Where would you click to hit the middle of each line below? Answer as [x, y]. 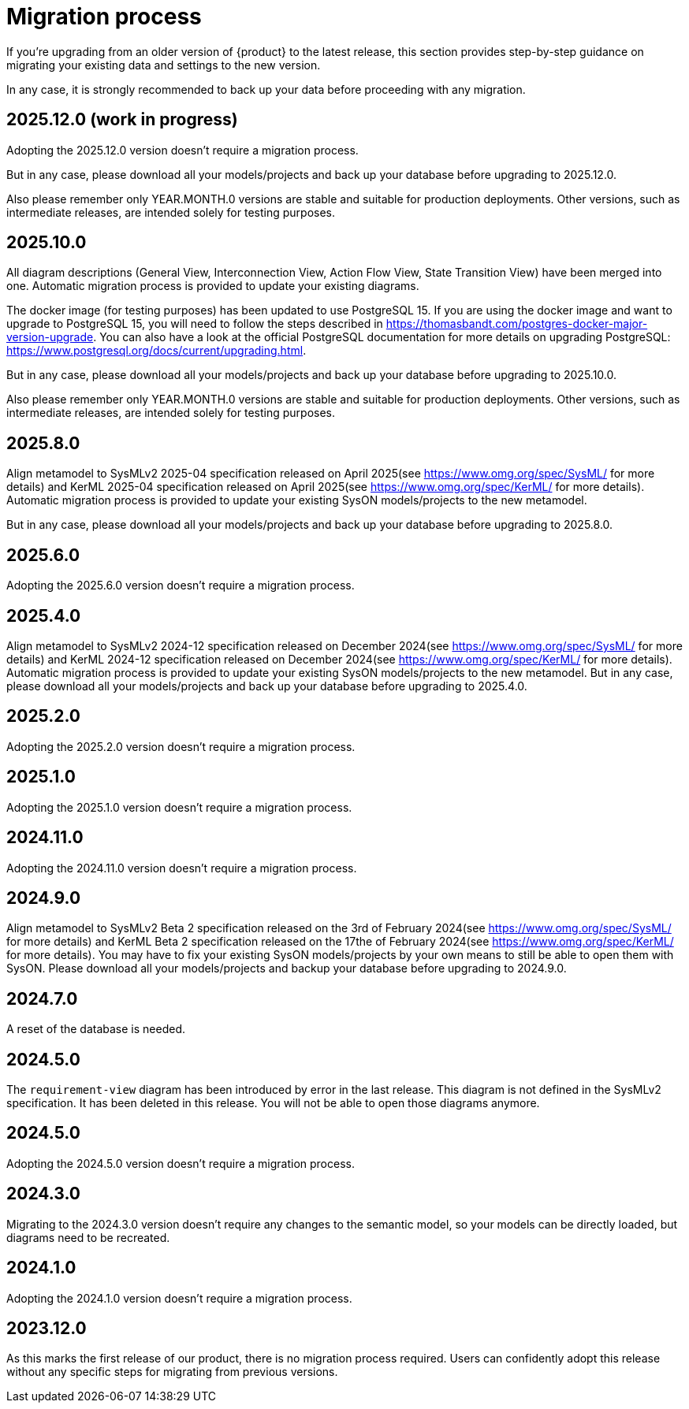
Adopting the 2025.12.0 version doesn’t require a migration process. [182, 150]
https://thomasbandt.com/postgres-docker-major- [517, 324]
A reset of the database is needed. [96, 1029]
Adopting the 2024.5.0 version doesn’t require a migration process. [181, 1163]
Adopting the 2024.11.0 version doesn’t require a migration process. [182, 868]
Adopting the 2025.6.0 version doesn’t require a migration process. [181, 586]
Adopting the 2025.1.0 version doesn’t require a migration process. [179, 807]
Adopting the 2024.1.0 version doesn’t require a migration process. [179, 1298]
